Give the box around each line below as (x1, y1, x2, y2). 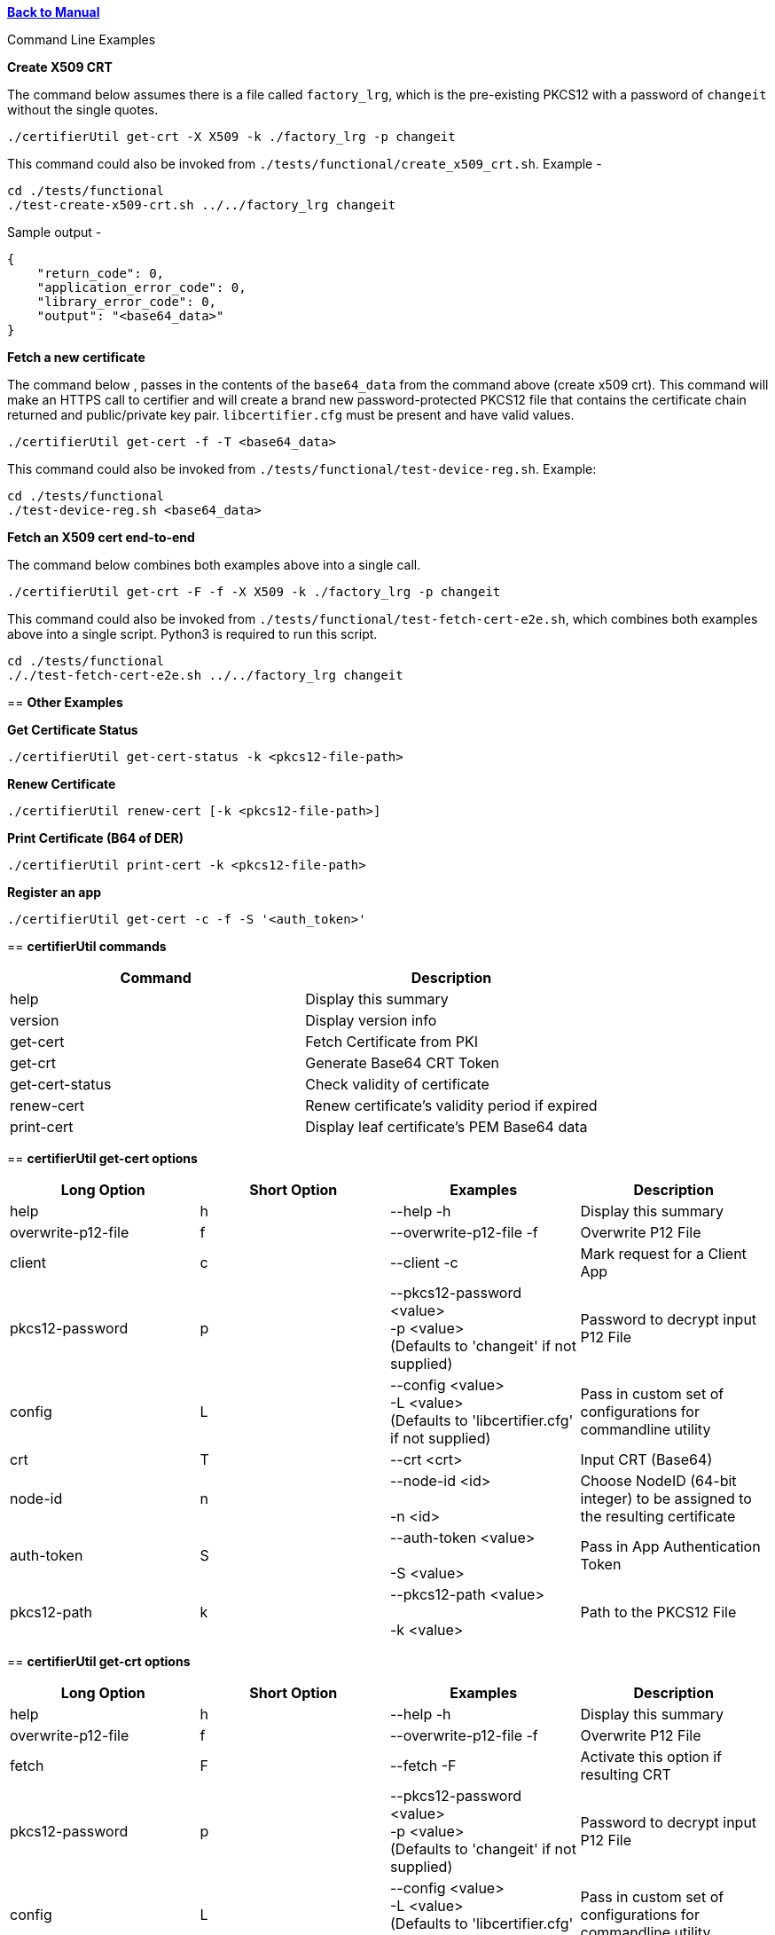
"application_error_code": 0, (36, 280, 247, 295)
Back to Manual (7, 4, 100, 20)
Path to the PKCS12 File (580, 1603, 737, 1621)
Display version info (305, 1011, 437, 1029)
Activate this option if (580, 1748, 722, 1766)
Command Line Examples (7, 32, 156, 47)
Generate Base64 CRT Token (305, 1054, 499, 1072)
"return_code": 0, (36, 266, 165, 280)
